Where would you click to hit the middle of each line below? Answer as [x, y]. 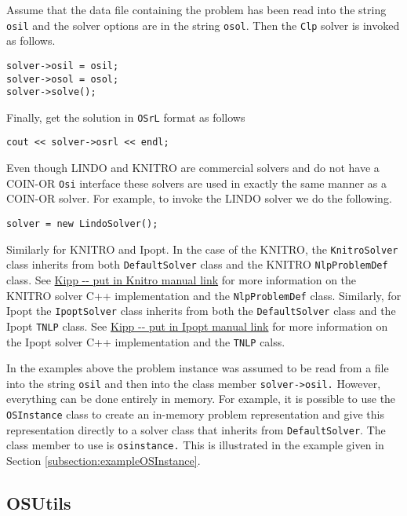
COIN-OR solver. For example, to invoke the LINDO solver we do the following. [199, 198]
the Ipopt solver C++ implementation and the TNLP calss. [146, 341]
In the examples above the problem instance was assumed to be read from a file [198, 368]
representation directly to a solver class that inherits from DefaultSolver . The [196, 429]
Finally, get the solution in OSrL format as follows [126, 117]
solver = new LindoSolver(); [82, 223]
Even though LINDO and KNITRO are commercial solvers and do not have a [193, 168]
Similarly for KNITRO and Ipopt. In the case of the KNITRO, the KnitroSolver [202, 249]
